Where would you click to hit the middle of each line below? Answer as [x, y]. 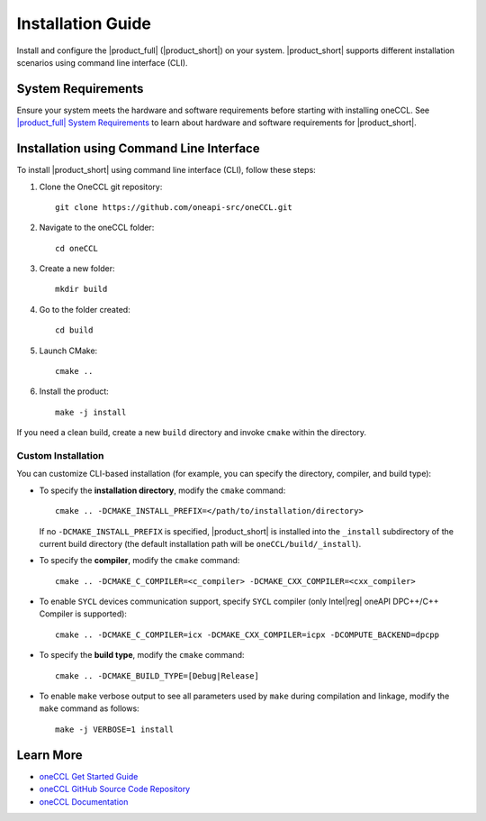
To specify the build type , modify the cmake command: [142, 655]
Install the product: [74, 391]
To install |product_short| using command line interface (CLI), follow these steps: [166, 170]
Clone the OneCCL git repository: [101, 187]
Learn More [49, 755]
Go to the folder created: [85, 309]
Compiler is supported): [83, 614]
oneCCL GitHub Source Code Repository [115, 789]
